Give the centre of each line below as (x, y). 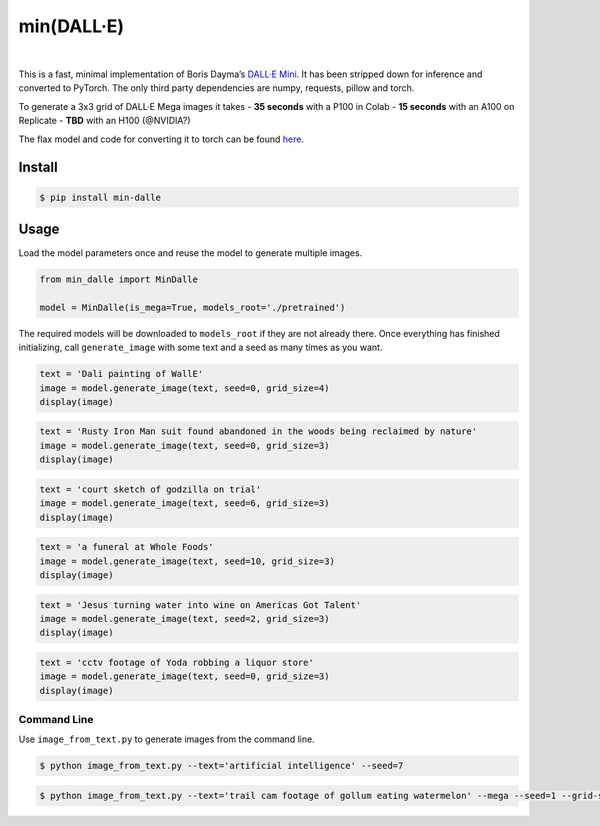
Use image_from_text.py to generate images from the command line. (166, 739)
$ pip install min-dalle (100, 197)
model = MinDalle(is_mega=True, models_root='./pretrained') (192, 307)
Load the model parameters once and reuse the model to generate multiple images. (190, 253)
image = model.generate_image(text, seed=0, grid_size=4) (184, 388)
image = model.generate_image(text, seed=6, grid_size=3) (184, 503)
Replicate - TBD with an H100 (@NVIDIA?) (104, 121)
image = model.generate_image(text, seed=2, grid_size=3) (184, 618)
